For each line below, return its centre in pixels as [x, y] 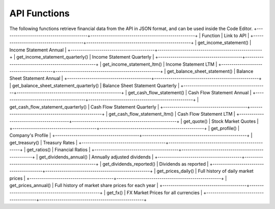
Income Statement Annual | [38, 50]
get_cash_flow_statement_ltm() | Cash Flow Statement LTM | [172, 114]
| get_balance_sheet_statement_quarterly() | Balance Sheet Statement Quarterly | [94, 85]
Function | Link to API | [226, 35]
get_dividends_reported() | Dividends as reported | [156, 164]
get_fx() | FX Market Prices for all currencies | [155, 192]
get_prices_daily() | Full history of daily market [205, 171]
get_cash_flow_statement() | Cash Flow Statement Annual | [190, 93]
